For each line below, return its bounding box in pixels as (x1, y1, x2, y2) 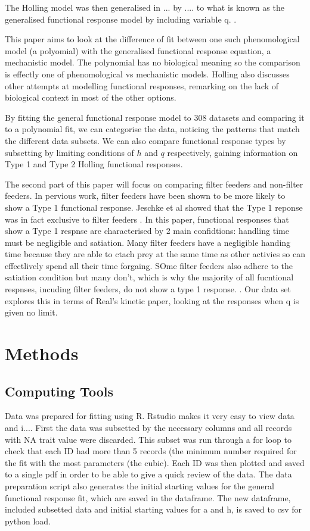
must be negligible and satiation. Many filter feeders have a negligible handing (5, 236, 291, 248)
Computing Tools (5, 382, 113, 400)
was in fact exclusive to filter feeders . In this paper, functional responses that (5, 213, 289, 225)
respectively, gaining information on (167, 146, 298, 158)
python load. (5, 514, 51, 527)
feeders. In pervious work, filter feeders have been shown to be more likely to (5, 189, 286, 202)
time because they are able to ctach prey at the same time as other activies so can (5, 248, 305, 260)
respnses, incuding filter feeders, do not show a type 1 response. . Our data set (5, 283, 291, 295)
